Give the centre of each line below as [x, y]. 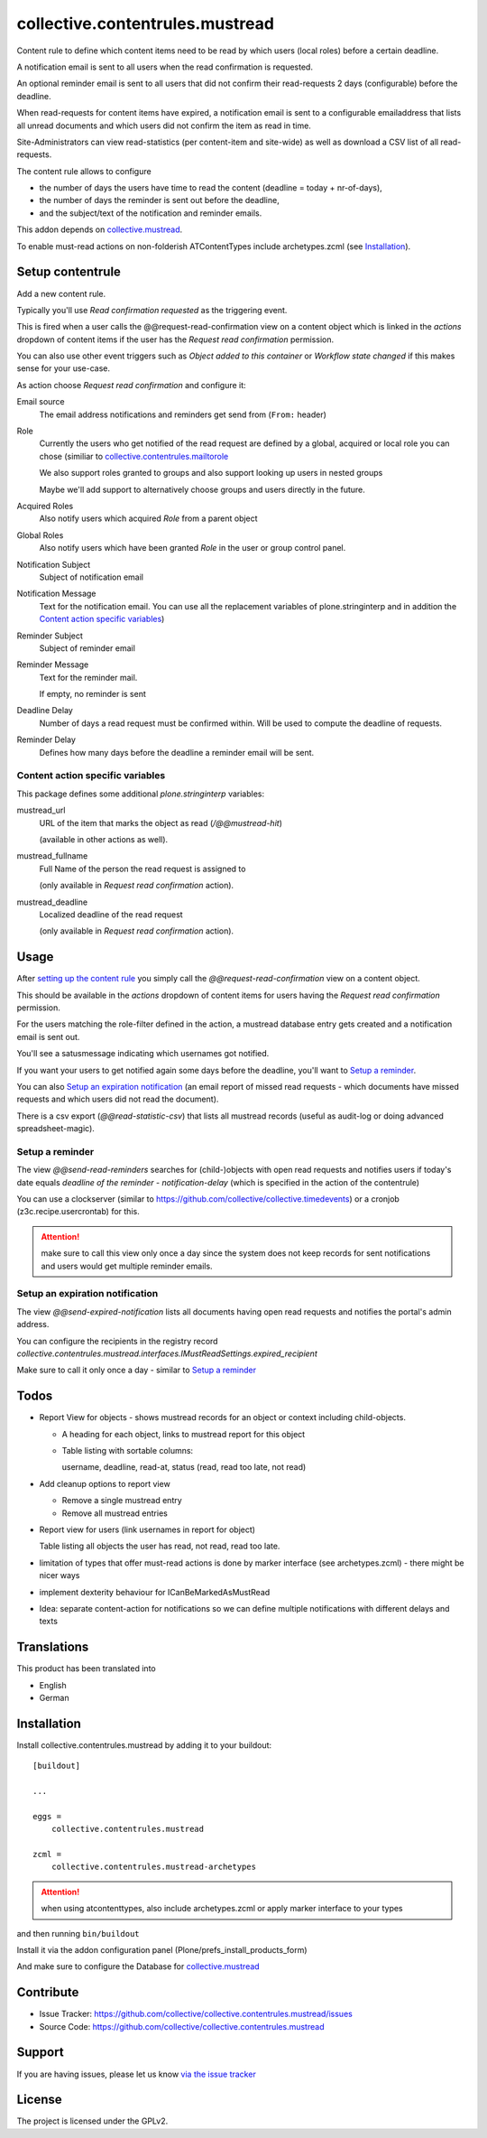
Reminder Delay [46, 739]
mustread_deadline [52, 902]
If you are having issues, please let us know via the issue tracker [136, 2074]
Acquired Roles [45, 506]
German [54, 1697]
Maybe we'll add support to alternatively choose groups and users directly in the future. [202, 489]
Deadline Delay [45, 711]
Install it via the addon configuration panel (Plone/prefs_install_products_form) [162, 1949]
